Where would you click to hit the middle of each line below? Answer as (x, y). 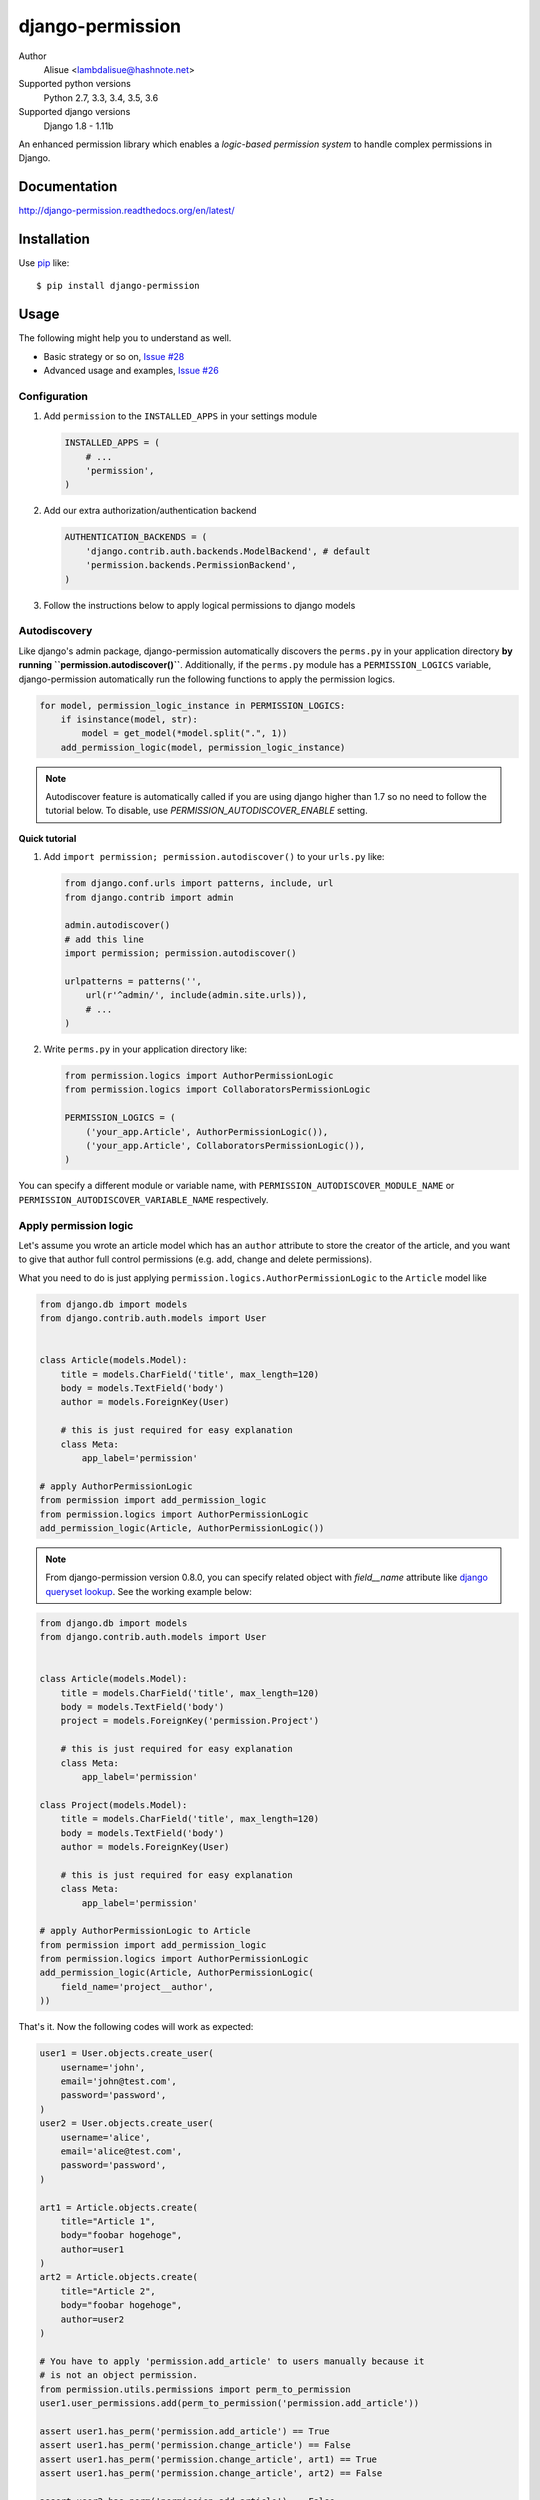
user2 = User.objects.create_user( (126, 2123)
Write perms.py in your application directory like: (145, 1049)
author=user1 (92, 2249)
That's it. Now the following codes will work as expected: (136, 2027)
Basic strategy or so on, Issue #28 (114, 356)
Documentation (68, 186)
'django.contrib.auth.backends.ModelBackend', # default (228, 551)
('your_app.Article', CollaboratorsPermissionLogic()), (225, 1146)
